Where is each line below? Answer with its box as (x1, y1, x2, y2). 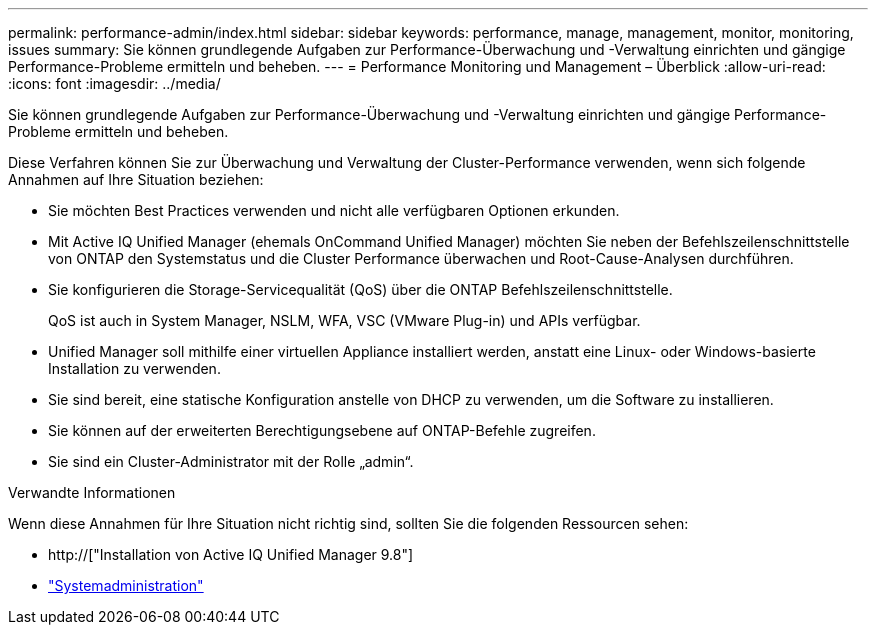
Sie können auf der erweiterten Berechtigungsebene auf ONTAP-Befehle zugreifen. (48, 422, 596, 439)
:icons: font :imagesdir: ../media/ (8, 75, 221, 92)
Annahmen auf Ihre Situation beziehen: (8, 171, 264, 188)
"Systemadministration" (48, 577, 204, 594)
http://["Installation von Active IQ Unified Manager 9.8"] (48, 546, 414, 563)
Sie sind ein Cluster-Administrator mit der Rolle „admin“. (48, 453, 414, 470)
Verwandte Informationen (8, 484, 176, 501)
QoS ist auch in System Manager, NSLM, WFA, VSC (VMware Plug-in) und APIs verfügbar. (48, 312, 641, 329)
